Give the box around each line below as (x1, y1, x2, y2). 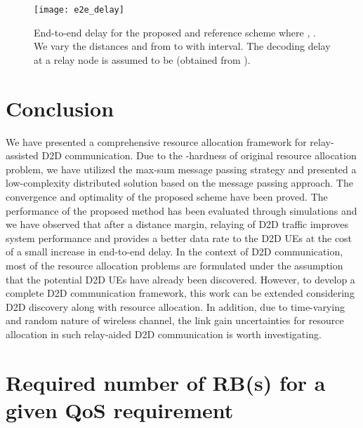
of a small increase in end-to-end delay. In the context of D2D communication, (6, 244, 343, 259)
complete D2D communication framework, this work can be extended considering (6, 286, 355, 300)
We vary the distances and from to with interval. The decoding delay (34, 39, 331, 53)
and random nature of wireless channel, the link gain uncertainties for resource (6, 313, 344, 328)
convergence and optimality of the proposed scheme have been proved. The (6, 189, 328, 203)
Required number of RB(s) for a (6, 368, 326, 396)
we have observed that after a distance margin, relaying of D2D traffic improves (6, 217, 349, 232)
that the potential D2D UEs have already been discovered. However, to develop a (6, 272, 355, 286)
